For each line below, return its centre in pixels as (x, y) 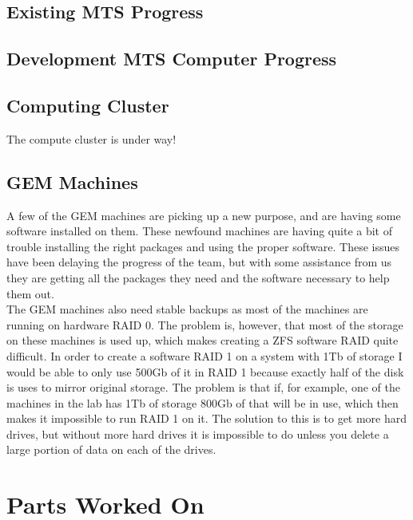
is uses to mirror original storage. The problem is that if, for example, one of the (203, 387)
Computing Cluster (88, 105)
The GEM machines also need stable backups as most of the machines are (187, 309)
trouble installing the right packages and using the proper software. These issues (203, 246)
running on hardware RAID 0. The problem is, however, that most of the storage (205, 324)
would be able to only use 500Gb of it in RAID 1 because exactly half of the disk (205, 371)
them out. (30, 293)
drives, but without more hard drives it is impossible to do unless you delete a (198, 433)
